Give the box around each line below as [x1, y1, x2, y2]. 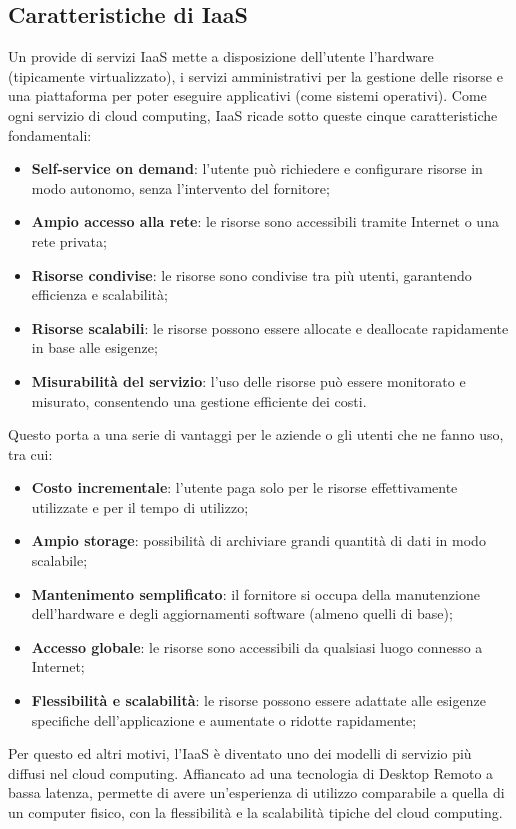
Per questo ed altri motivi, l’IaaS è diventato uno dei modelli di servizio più [8, 743, 472, 764]
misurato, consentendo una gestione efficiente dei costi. [31, 390, 367, 411]
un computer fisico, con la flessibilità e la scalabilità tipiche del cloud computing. [8, 802, 503, 823]
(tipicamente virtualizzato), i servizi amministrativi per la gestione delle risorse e [8, 65, 503, 86]
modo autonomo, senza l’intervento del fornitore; [31, 177, 330, 198]
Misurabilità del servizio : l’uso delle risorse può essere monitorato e [31, 370, 466, 391]
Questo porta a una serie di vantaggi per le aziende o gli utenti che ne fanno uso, [8, 424, 504, 445]
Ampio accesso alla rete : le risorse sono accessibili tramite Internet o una [31, 211, 499, 232]
